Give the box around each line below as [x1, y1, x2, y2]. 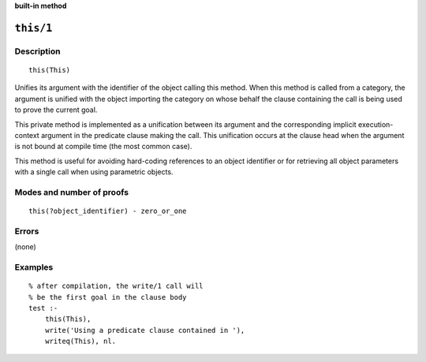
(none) [14, 242, 37, 252]
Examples [14, 261, 54, 272]
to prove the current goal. [14, 105, 98, 114]
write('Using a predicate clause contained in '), [44, 326, 245, 334]
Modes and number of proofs [14, 186, 129, 197]
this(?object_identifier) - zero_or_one [28, 207, 187, 216]
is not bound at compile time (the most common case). [14, 142, 192, 151]
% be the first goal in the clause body [28, 293, 187, 301]
